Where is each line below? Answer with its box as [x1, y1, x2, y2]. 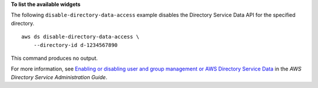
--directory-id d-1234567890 [33, 42, 118, 48]
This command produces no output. [11, 55, 98, 62]
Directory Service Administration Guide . [11, 73, 108, 80]
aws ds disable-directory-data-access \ [21, 33, 140, 40]
